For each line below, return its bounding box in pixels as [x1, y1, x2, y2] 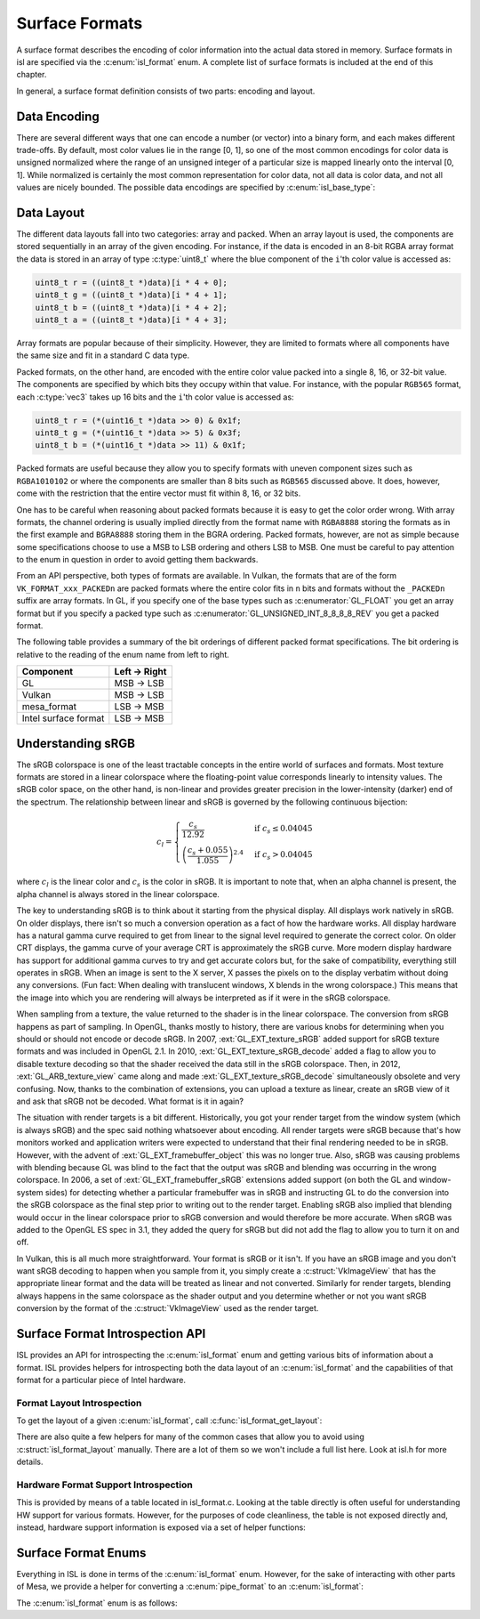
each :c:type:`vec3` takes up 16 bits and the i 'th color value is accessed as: [16, 392, 294, 402]
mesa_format [21, 700, 77, 713]
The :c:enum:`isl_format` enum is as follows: [16, 1598, 178, 1608]
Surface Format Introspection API [16, 1326, 206, 1341]
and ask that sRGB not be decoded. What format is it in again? [16, 1096, 244, 1106]
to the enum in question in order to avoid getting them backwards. [16, 555, 259, 565]
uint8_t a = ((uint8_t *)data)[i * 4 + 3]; [35, 315, 228, 325]
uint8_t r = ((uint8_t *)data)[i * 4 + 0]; [35, 277, 228, 287]
